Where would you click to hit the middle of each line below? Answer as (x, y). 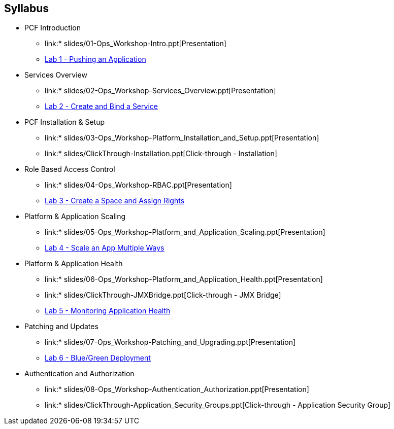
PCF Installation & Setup (65, 122)
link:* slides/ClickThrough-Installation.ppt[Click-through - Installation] (161, 154)
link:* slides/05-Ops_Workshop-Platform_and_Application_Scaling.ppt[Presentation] (185, 232)
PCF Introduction (53, 28)
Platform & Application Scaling (75, 217)
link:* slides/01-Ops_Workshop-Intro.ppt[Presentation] (136, 44)
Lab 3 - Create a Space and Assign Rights (115, 201)
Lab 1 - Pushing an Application (95, 59)
